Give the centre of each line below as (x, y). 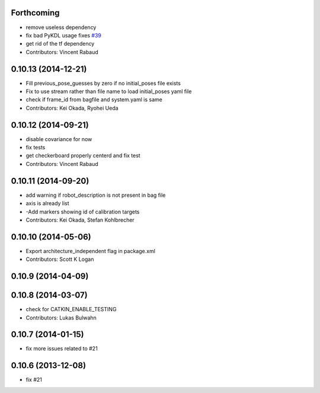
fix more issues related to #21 (62, 349)
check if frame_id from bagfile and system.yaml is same (94, 100)
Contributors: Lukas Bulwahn (61, 318)
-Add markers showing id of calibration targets (83, 212)
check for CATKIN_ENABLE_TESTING (71, 309)
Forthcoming (35, 13)
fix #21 (34, 380)
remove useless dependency (61, 27)
